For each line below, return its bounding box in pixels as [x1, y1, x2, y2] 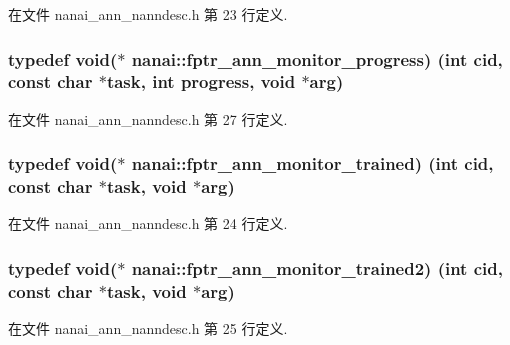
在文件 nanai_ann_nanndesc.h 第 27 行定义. [8, 108, 288, 129]
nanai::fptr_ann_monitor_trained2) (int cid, [131, 255, 503, 280]
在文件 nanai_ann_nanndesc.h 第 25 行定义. [8, 318, 288, 339]
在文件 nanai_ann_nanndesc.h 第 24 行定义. [8, 213, 288, 234]
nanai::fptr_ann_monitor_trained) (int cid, [131, 151, 494, 176]
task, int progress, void [106, 69, 296, 94]
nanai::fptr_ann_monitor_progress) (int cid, [131, 46, 503, 71]
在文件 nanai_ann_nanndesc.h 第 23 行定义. [8, 4, 288, 24]
